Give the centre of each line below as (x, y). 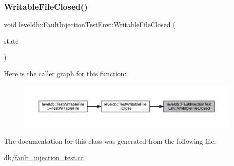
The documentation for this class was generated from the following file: (110, 141)
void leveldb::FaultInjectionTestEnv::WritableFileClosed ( (90, 25)
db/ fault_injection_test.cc (44, 157)
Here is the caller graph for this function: (65, 73)
